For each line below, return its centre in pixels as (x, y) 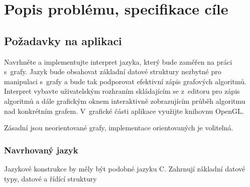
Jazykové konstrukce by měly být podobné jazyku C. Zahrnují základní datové (125, 168)
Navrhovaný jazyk (41, 150)
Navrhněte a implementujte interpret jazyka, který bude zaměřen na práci (118, 61)
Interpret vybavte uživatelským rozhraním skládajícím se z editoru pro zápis (122, 91)
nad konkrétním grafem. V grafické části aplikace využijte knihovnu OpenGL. (124, 111)
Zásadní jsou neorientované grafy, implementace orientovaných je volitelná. (119, 128)
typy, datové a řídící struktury (50, 178)
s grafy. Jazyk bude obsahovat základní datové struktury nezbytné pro (113, 71)
